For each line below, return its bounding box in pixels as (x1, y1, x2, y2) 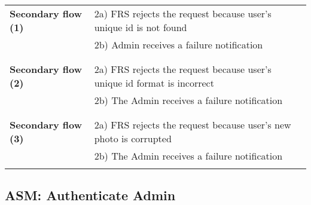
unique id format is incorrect (94, 76, 214, 90)
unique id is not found (94, 20, 187, 34)
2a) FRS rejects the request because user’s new (94, 118, 291, 131)
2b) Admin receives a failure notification (94, 38, 263, 51)
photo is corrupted (94, 131, 172, 145)
